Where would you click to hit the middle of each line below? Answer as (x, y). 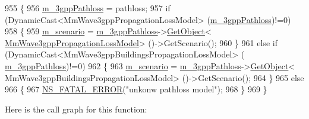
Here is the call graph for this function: (76, 109)
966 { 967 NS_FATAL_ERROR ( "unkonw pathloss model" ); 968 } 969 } (136, 89)
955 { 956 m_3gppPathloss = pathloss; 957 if (88, 8)
